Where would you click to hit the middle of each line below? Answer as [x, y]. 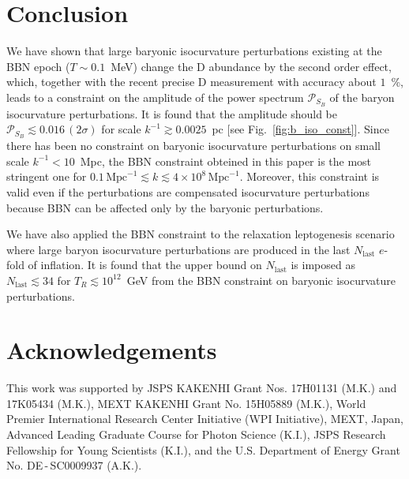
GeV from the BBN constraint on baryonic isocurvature [261, 280]
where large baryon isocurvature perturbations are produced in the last [178, 249]
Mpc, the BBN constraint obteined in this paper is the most [226, 161]
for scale [121, 129]
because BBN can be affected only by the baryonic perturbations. [165, 207]
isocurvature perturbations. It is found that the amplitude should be [172, 113]
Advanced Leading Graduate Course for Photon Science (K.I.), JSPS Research [196, 434]
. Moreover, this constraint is [310, 176]
